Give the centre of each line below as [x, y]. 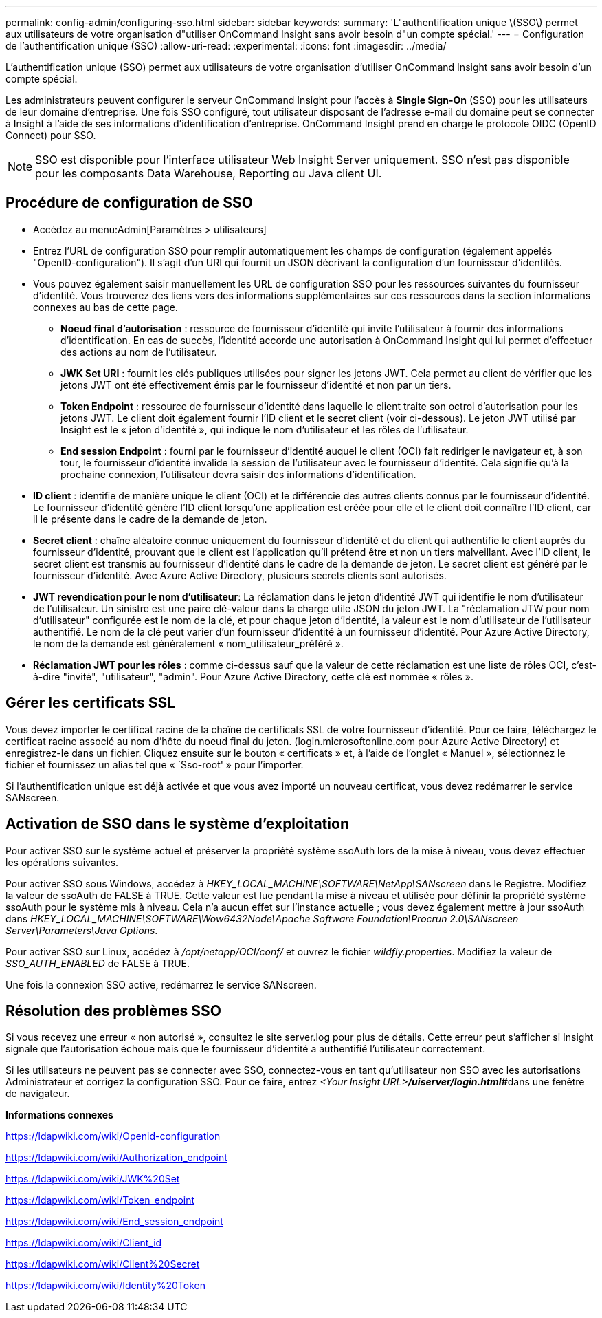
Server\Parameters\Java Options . [82, 930]
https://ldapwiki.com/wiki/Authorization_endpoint [116, 1158]
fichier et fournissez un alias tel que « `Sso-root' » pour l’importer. [155, 764]
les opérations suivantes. [62, 862]
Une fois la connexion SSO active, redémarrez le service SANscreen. [161, 984]
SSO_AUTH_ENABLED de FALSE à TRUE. [98, 963]
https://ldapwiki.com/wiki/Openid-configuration [113, 1136]
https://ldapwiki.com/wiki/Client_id [84, 1243]
